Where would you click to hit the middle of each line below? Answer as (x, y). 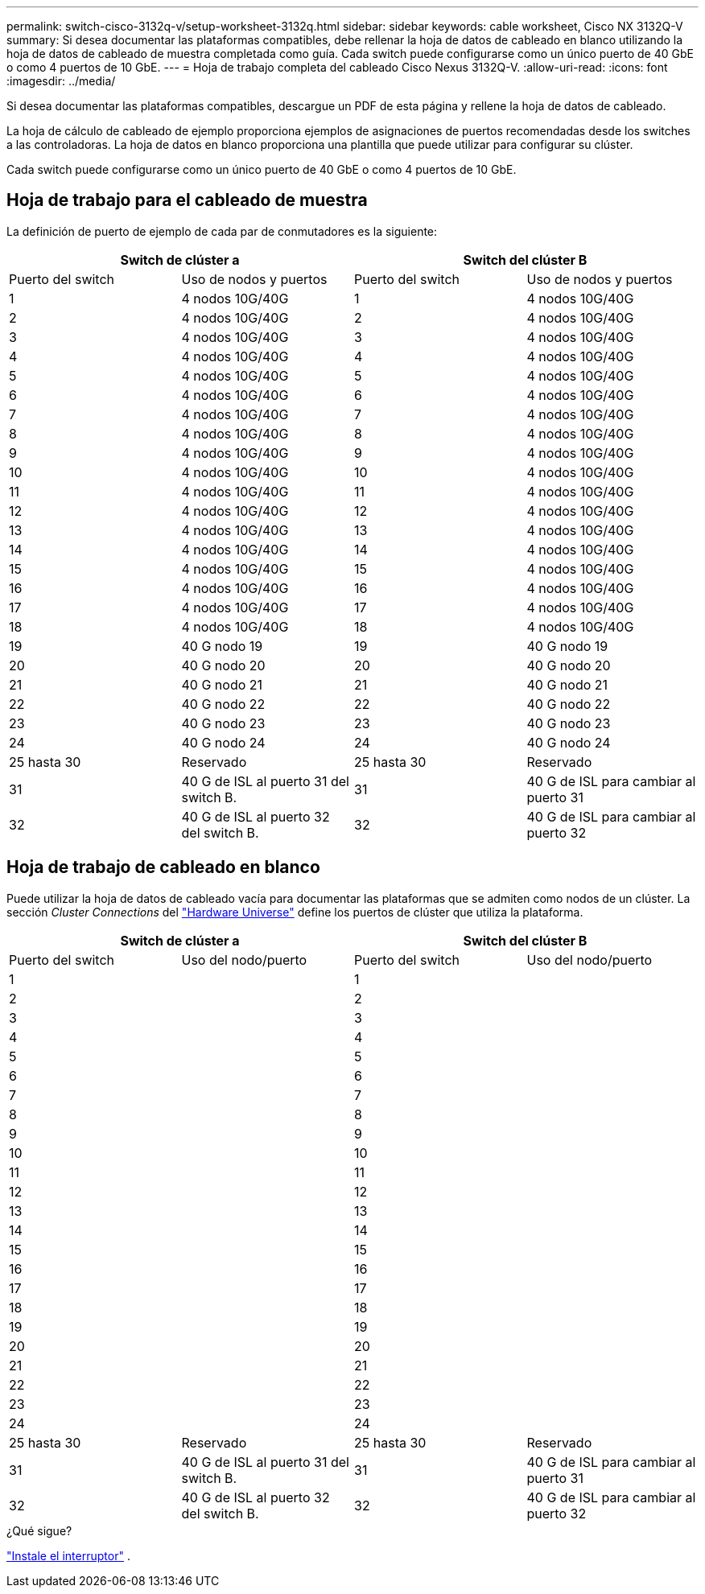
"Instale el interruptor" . (68, 1555)
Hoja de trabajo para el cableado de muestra (187, 200)
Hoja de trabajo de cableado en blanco (163, 867)
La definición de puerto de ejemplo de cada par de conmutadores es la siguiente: (222, 231)
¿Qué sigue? (39, 1530)
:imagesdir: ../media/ (61, 81)
